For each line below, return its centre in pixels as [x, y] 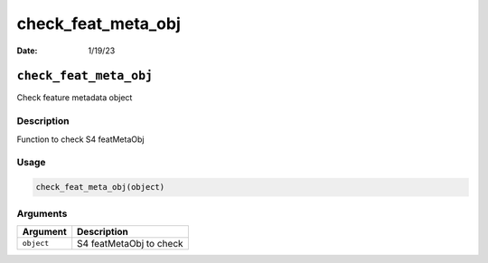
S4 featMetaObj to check [131, 243]
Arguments [42, 213]
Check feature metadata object [75, 98]
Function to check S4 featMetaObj [80, 139]
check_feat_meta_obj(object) [100, 187]
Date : [27, 51]
